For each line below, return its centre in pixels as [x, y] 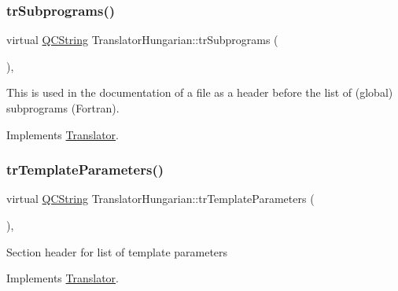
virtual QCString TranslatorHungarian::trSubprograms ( [142, 40]
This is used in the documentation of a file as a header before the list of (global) [200, 92]
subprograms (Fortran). [63, 108]
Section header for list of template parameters [117, 251]
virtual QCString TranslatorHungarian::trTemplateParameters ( [160, 199]
